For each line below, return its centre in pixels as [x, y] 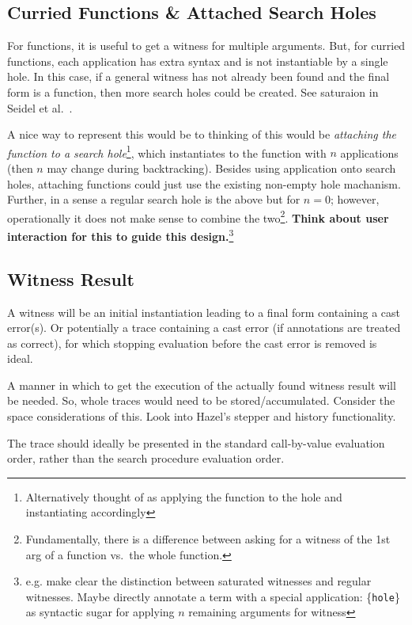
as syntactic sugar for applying [100, 612]
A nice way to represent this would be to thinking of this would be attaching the [202, 134]
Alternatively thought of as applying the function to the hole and [184, 496]
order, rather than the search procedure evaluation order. [146, 458]
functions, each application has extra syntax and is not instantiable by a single [198, 61]
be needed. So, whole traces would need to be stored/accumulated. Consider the [201, 400]
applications [369, 152]
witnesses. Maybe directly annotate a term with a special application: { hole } [213, 596]
